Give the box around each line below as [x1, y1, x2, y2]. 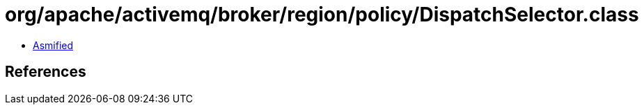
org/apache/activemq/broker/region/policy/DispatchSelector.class [5, 3, 639, 26]
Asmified [33, 39, 74, 51]
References [5, 63, 86, 81]
